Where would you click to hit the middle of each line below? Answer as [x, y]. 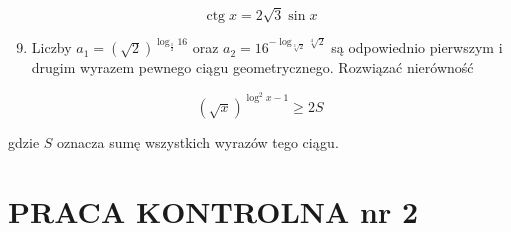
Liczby [51, 47]
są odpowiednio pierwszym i [417, 47]
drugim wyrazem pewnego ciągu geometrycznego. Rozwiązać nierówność [252, 67]
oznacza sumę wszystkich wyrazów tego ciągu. [198, 141]
